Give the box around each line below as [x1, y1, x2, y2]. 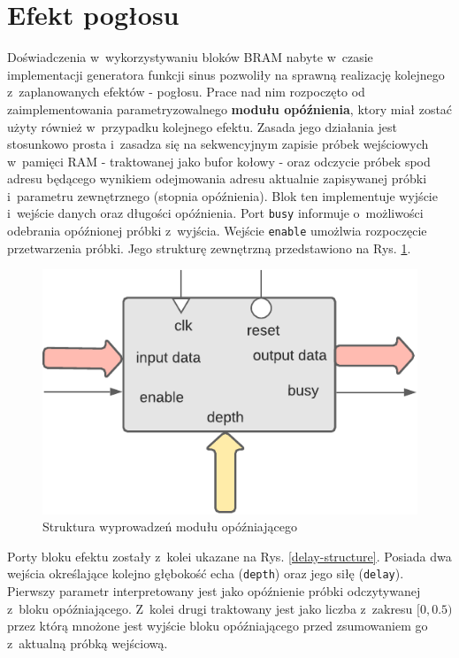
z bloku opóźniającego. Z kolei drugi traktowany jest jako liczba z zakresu [7, 599, 413, 617]
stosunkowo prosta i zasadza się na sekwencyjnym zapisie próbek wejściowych [7, 135, 429, 153]
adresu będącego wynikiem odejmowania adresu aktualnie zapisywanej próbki [7, 169, 427, 188]
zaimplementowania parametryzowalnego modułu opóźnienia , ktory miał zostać [7, 99, 453, 118]
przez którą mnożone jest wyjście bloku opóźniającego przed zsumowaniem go [7, 616, 428, 635]
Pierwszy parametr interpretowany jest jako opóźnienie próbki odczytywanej [7, 582, 421, 600]
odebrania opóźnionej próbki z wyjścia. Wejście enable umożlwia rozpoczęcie [7, 221, 427, 240]
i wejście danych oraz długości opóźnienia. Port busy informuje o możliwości [7, 204, 424, 222]
